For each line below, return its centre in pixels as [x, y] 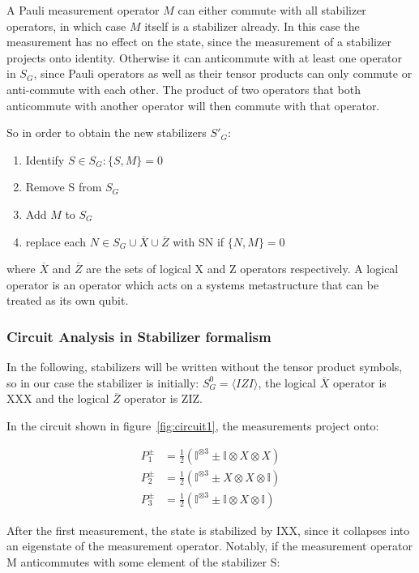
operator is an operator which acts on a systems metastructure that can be [193, 284]
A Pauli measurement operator [83, 10]
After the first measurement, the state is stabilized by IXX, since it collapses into [208, 530]
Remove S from [64, 187]
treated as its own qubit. [68, 300]
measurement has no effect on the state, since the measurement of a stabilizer [199, 42]
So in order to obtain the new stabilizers [107, 133]
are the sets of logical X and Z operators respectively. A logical [242, 269]
